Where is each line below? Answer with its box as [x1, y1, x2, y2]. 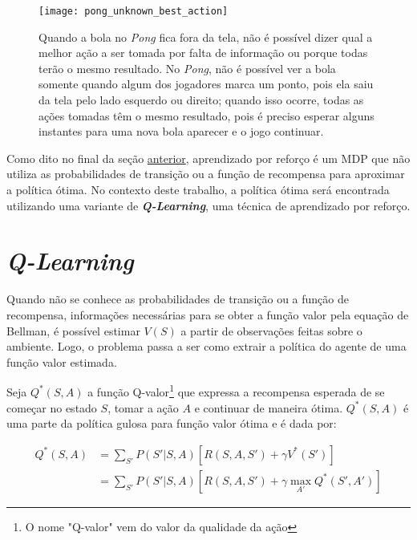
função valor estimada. [6, 353, 117, 370]
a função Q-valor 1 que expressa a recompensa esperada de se [87, 381, 385, 400]
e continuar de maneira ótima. [194, 399, 343, 416]
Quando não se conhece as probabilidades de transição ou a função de [6, 290, 349, 307]
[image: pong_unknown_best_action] [38, 6, 229, 17]
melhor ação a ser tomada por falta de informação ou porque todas [38, 44, 368, 61]
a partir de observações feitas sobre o [180, 322, 362, 339]
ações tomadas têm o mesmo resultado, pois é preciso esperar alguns [38, 107, 374, 124]
